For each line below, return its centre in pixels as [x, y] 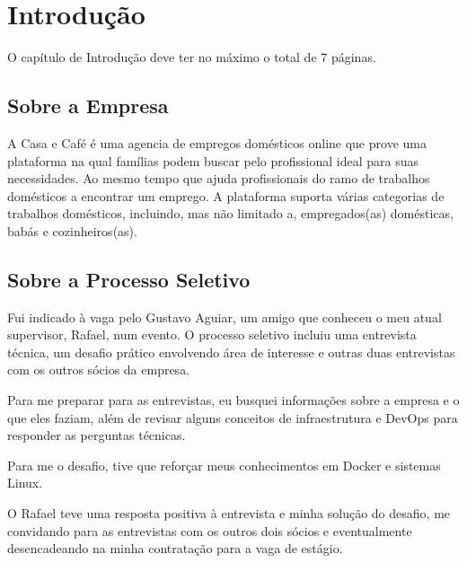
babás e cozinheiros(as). [72, 230]
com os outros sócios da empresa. [99, 369]
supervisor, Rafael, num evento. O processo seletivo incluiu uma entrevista [212, 334]
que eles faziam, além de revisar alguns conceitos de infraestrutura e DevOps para [233, 417]
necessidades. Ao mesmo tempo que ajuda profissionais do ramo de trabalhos [219, 178]
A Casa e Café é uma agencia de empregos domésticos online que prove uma [217, 142]
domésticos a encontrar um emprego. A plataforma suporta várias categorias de [226, 195]
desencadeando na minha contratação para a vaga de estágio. [175, 548]
